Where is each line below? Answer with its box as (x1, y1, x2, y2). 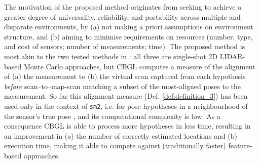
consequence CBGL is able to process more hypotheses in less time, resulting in (4, 120, 251, 131)
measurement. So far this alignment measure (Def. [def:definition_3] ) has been (4, 91, 248, 101)
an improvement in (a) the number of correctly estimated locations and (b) (4, 130, 237, 141)
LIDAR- (219, 51, 245, 61)
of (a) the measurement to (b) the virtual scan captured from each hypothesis (4, 71, 246, 81)
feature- (228, 140, 252, 151)
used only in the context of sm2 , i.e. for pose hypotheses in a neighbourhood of (4, 100, 248, 111)
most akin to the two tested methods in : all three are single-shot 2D (4, 51, 217, 61)
